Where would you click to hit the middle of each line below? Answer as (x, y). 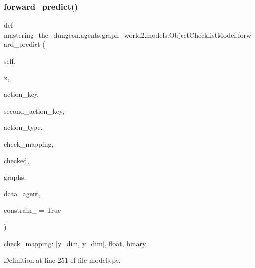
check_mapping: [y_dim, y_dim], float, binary (75, 243)
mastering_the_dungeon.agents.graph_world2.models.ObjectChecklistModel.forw (128, 34)
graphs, (15, 177)
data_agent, (22, 193)
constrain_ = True (33, 210)
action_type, (23, 127)
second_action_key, (34, 110)
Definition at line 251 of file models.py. (62, 260)
